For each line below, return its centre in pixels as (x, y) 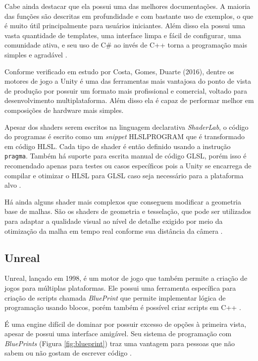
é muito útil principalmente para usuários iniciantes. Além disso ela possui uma (125, 26)
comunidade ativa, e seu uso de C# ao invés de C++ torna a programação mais (126, 45)
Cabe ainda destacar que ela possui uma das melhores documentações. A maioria (128, 6)
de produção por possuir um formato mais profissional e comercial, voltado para (126, 90)
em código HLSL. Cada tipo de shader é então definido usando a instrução (118, 146)
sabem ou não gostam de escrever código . (68, 353)
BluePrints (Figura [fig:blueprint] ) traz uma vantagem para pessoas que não (120, 343)
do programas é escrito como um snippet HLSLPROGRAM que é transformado (125, 136)
